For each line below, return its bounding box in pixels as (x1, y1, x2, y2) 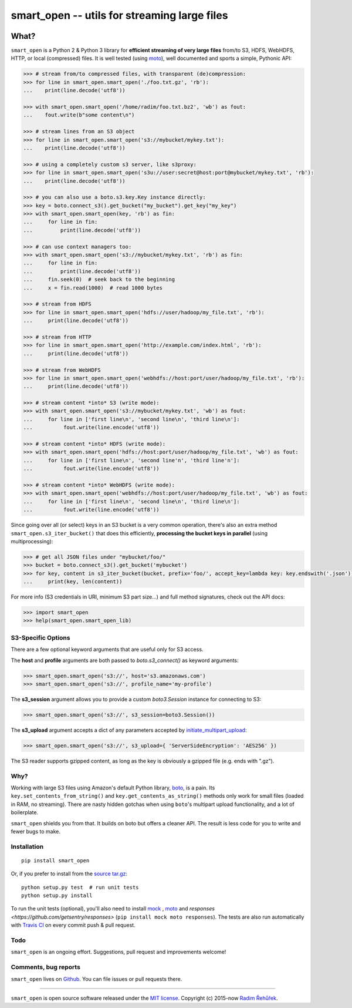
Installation (11, 842, 44, 851)
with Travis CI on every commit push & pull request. (11, 922, 136, 929)
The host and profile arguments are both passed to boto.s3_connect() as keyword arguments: (11, 657, 239, 664)
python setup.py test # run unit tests (21, 884, 139, 891)
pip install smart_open (21, 857, 90, 863)
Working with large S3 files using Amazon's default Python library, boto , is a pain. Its (11, 784, 215, 791)
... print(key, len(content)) (23, 579, 123, 585)
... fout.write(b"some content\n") (23, 112, 135, 119)
